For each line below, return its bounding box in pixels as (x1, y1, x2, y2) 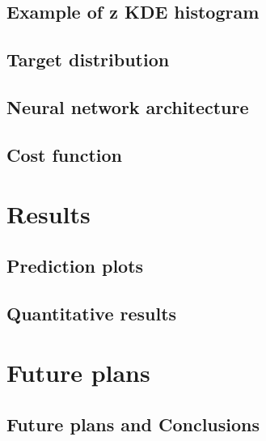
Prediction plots (6, 252, 144, 278)
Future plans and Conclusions (6, 411, 260, 436)
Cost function (6, 142, 123, 167)
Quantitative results (6, 300, 177, 325)
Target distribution (6, 47, 170, 72)
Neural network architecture (6, 94, 249, 119)
